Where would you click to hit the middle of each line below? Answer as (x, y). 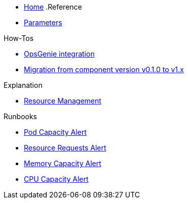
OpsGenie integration (59, 54)
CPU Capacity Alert (56, 179)
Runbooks (20, 116)
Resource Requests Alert (65, 148)
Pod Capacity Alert (55, 132)
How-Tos (19, 38)
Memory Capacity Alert (63, 163)
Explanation (23, 85)
